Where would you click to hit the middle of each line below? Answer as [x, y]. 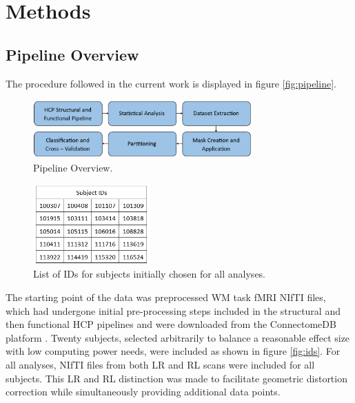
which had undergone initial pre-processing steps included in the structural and [173, 310]
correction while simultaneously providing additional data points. [143, 392]
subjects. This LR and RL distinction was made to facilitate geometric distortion [176, 378]
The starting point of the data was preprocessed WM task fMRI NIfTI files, [166, 297]
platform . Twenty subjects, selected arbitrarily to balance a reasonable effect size [178, 337]
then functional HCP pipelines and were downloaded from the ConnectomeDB [171, 324]
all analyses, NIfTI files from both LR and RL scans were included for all [160, 365]
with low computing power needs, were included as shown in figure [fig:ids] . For [173, 351]
